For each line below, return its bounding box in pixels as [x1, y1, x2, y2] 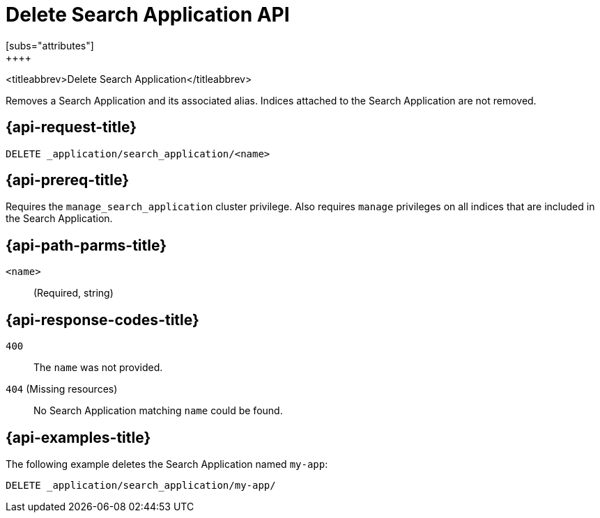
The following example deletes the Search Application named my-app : [6, 457, 328, 470]
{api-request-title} [6, 118, 137, 136]
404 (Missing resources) [6, 383, 118, 395]
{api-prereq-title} [6, 171, 130, 189]
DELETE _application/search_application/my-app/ [6, 479, 276, 491]
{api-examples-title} [6, 428, 151, 446]
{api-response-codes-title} [6, 311, 199, 329]
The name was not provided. [33, 361, 163, 374]
